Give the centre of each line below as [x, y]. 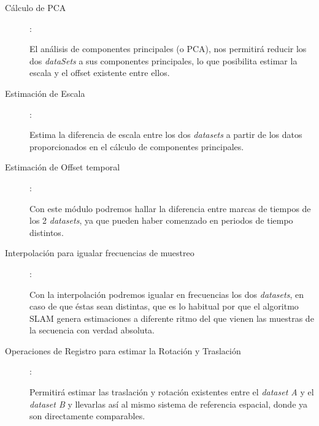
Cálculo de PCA [36, 7]
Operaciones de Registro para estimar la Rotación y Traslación [123, 350]
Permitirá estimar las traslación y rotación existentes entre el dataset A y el [172, 392]
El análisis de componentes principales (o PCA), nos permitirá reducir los [168, 49]
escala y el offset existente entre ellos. [100, 73]
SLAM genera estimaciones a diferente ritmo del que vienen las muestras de [172, 318]
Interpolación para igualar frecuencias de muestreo [100, 253]
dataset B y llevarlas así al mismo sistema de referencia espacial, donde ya [169, 404]
